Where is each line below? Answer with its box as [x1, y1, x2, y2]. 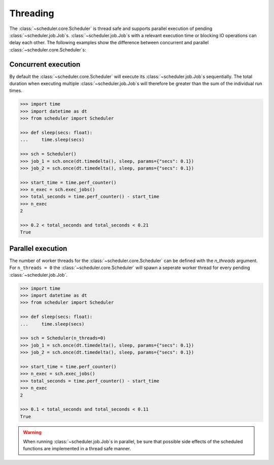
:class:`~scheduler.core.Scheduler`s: [9, 46, 86, 53]
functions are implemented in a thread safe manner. [23, 446, 131, 452]
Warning [23, 429, 42, 435]
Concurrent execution [9, 60, 81, 69]
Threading [9, 8, 54, 19]
